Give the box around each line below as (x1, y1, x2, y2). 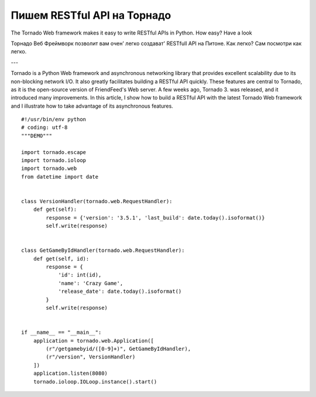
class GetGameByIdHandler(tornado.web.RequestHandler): (21, 247, 185, 254)
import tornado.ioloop (21, 157, 87, 164)
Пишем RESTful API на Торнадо (11, 9, 171, 22)
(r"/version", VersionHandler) (46, 354, 136, 360)
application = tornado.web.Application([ (33, 337, 154, 344)
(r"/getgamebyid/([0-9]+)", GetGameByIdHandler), (46, 345, 191, 352)
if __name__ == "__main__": (21, 329, 102, 336)
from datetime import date (21, 173, 99, 180)
